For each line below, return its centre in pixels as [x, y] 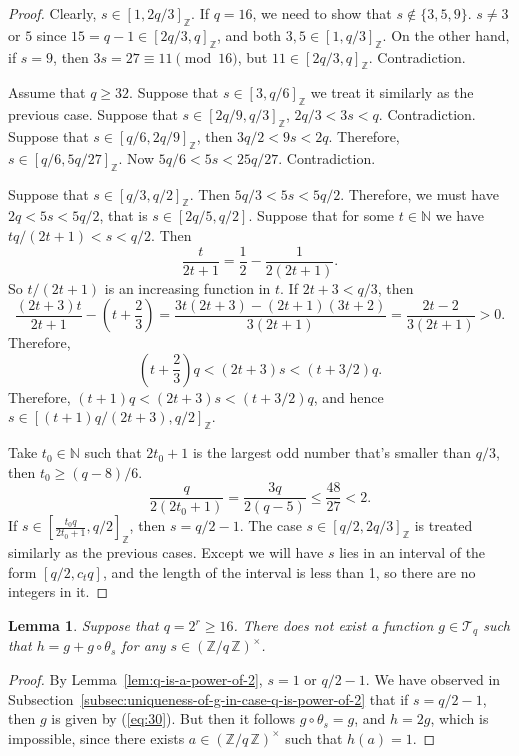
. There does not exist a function [333, 625]
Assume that [47, 92]
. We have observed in [433, 679]
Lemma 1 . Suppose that [83, 625]
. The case [270, 525]
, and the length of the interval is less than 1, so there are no [289, 571]
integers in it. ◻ [58, 591]
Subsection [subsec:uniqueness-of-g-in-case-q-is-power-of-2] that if [208, 698]
